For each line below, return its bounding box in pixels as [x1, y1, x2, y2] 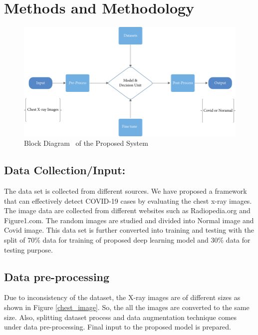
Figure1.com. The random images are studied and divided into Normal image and [4, 215, 254, 225]
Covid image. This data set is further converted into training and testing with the [4, 225, 254, 235]
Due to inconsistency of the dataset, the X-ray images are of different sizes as [4, 292, 241, 303]
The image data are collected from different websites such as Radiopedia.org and [4, 205, 251, 216]
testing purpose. [4, 244, 53, 255]
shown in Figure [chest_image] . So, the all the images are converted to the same [4, 302, 250, 312]
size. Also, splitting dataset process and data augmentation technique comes [4, 312, 237, 322]
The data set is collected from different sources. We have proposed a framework [4, 186, 247, 196]
